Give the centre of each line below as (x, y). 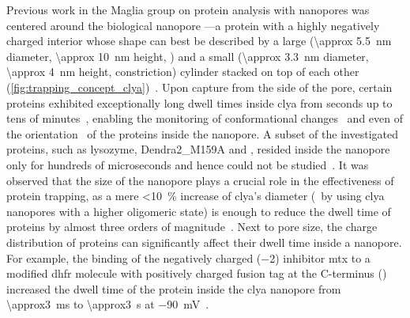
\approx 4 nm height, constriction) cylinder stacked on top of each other (183, 72)
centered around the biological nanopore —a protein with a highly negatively (193, 25)
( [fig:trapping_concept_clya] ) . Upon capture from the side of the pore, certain (199, 87)
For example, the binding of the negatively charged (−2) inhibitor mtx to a (188, 257)
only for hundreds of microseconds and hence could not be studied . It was (188, 164)
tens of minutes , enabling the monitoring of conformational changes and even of (205, 118)
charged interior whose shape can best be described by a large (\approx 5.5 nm (199, 41)
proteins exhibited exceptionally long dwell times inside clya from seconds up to (199, 102)
